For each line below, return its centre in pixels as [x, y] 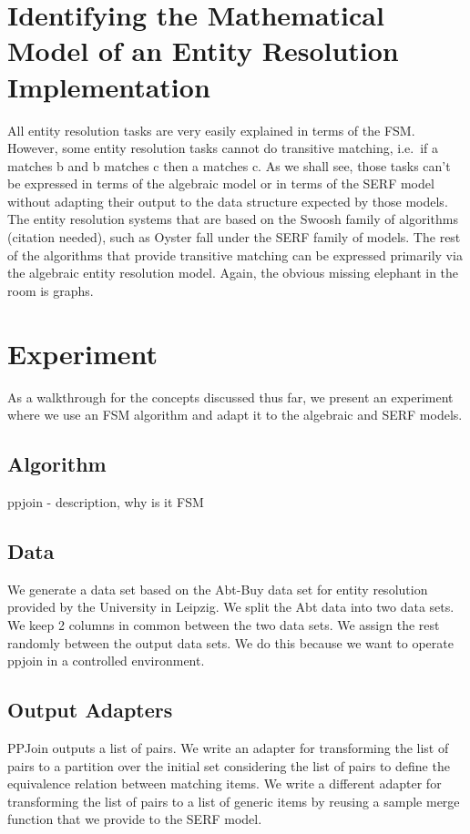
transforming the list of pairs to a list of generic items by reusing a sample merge [234, 801]
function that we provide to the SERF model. [135, 819]
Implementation [109, 86]
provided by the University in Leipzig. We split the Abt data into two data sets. [231, 607]
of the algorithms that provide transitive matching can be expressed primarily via [235, 254]
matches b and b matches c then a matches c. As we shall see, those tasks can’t [229, 165]
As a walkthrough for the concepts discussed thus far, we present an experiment [230, 397]
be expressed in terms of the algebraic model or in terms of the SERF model [221, 183]
